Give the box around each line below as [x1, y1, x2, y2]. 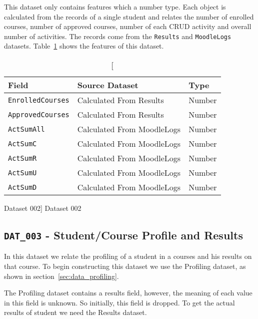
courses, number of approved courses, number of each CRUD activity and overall [4, 21, 251, 32]
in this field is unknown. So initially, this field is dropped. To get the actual [4, 297, 235, 307]
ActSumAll [8, 125, 45, 133]
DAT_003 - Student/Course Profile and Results [4, 227, 243, 243]
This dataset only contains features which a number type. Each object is [4, 2, 226, 12]
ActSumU [8, 168, 37, 177]
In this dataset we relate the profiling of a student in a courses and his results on [4, 251, 252, 261]
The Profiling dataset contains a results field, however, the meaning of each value [4, 287, 252, 298]
